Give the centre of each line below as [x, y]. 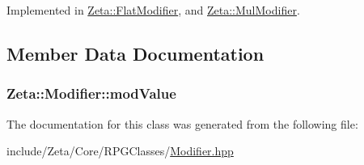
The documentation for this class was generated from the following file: [182, 123]
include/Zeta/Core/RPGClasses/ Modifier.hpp [120, 151]
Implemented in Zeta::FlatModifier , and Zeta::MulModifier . [153, 10]
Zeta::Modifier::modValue [91, 93]
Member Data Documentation [135, 53]
